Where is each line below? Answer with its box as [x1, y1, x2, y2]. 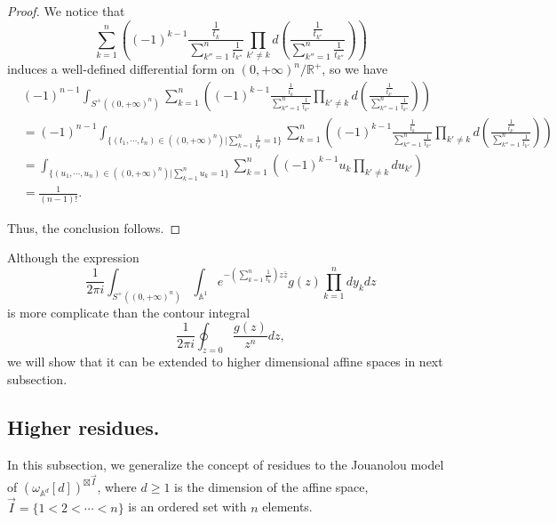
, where [97, 478, 137, 496]
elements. [262, 497, 313, 516]
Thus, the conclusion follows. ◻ [7, 218, 181, 237]
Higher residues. [7, 414, 160, 440]
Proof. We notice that [7, 2, 125, 20]
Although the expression [7, 248, 139, 267]
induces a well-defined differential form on [7, 60, 235, 78]
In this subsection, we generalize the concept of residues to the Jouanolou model [7, 455, 444, 473]
